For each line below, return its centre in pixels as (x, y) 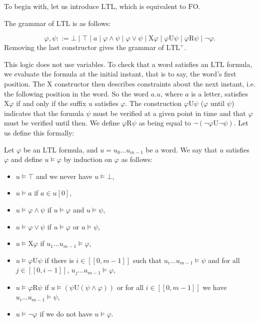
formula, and (78, 149)
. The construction (153, 103)
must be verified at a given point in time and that (169, 113)
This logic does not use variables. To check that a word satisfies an (106, 64)
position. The (24, 83)
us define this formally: (39, 132)
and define (26, 159)
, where (172, 93)
